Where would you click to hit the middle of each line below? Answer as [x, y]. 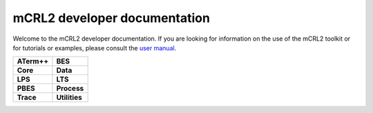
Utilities [69, 98]
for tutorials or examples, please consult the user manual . [95, 48]
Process [70, 88]
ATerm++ [33, 61]
